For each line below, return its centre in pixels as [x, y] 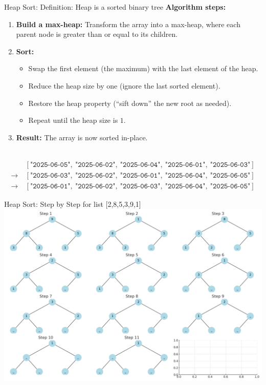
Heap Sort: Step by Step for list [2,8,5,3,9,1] [73, 204]
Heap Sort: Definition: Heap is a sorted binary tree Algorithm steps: [115, 7]
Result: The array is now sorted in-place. [82, 137]
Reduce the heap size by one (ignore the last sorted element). [124, 85]
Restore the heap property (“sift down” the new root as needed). [130, 103]
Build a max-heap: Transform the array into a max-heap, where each [128, 24]
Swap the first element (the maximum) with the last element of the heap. [143, 68]
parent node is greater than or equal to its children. [97, 34]
